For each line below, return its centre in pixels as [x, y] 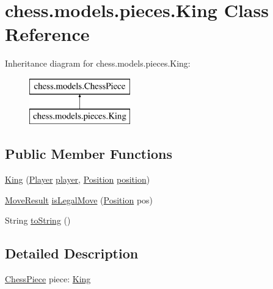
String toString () [38, 220]
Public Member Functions [89, 154]
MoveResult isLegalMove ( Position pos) [79, 199]
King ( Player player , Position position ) [78, 179]
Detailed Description [72, 253]
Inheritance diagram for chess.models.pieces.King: [98, 63]
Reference [47, 34]
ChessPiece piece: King [48, 279]
